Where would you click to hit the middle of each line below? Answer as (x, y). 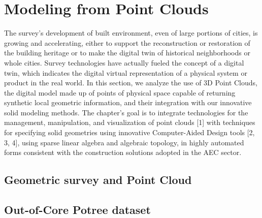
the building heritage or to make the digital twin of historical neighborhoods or (127, 53)
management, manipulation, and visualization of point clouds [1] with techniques (130, 122)
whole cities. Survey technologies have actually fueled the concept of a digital (124, 62)
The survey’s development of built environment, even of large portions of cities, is (131, 33)
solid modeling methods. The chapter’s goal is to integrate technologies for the (126, 112)
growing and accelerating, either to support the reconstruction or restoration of (127, 42)
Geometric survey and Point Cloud (98, 180)
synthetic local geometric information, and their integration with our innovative (128, 102)
